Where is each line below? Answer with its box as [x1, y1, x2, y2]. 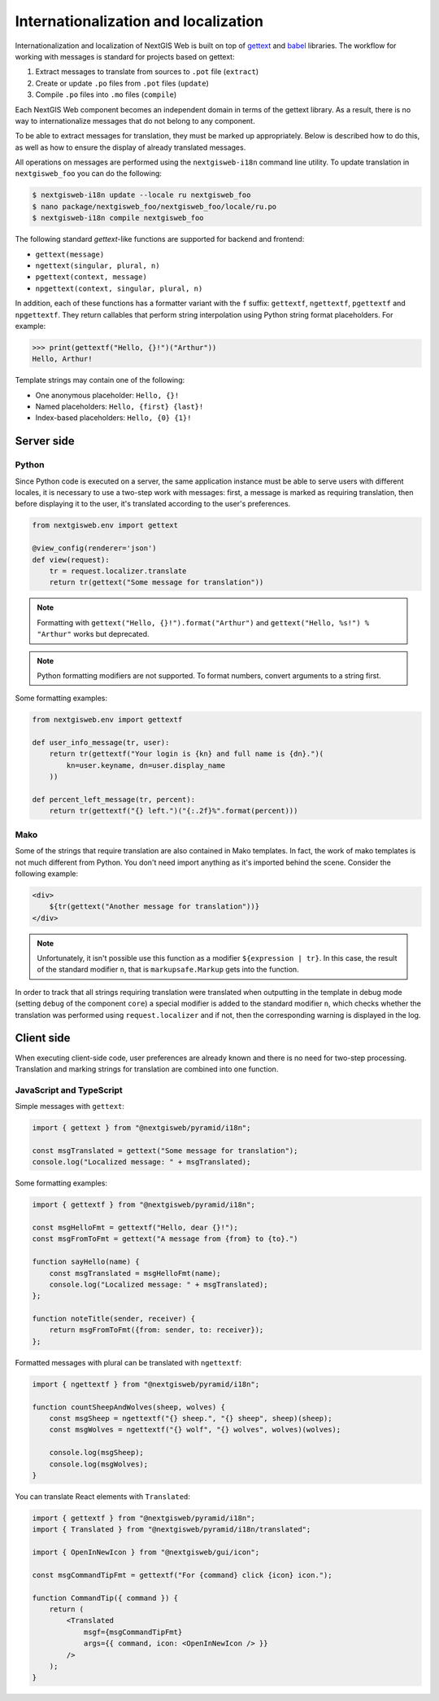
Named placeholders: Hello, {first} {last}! [35, 401, 204, 411]
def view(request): [32, 555, 110, 564]
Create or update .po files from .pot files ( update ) [35, 78, 209, 88]
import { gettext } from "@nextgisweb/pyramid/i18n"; [32, 1124, 251, 1133]
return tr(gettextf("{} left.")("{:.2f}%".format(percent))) [49, 806, 298, 816]
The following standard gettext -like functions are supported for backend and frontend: [15, 235, 305, 244]
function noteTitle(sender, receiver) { [32, 1314, 195, 1323]
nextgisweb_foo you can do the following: [15, 169, 163, 178]
